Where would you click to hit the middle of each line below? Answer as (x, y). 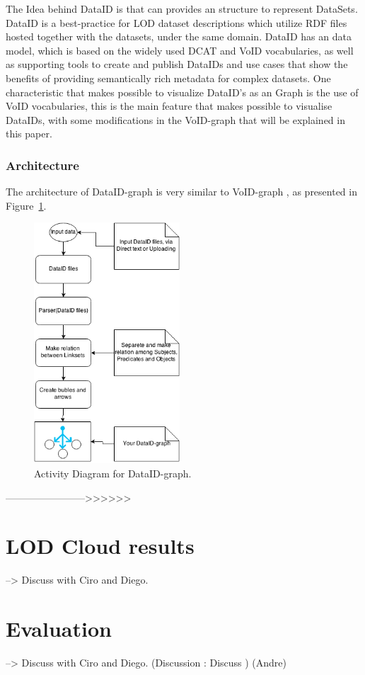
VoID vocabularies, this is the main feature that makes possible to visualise (169, 106)
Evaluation (59, 629)
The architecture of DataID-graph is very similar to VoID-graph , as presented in (181, 192)
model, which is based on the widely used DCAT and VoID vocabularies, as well (180, 50)
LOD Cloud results (100, 546)
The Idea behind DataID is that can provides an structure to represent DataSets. (182, 8)
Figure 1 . (26, 205)
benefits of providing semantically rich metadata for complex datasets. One (168, 78)
